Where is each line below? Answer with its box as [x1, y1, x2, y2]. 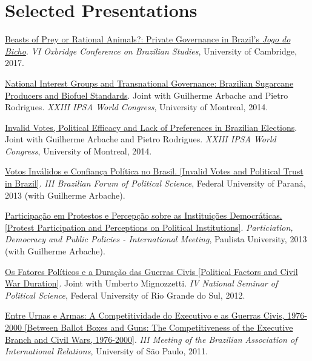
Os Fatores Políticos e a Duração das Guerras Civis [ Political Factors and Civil [5, 265, 298, 277]
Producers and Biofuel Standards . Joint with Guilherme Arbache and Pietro [5, 88, 288, 101]
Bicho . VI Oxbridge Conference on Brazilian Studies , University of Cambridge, [5, 44, 297, 57]
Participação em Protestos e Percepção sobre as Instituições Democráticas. [5, 209, 282, 222]
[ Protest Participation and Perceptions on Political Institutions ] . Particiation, [5, 220, 293, 233]
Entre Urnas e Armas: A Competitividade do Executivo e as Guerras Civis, [5, 309, 285, 322]
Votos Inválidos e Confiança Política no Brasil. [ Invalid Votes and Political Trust [5, 165, 304, 177]
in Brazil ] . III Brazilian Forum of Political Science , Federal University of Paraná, [5, 177, 306, 190]
